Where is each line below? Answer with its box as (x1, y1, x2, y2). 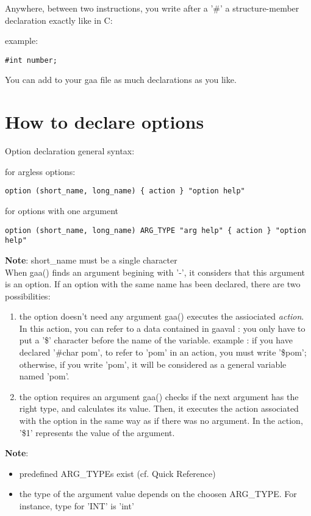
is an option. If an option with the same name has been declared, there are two (5, 278, 301, 290)
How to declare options (5, 109, 204, 134)
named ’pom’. (19, 370, 70, 382)
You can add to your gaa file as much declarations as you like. (5, 73, 237, 86)
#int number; (5, 56, 57, 65)
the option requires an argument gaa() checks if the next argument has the (19, 390, 299, 403)
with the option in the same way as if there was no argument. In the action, (19, 414, 303, 427)
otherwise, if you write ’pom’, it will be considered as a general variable (19, 357, 287, 370)
